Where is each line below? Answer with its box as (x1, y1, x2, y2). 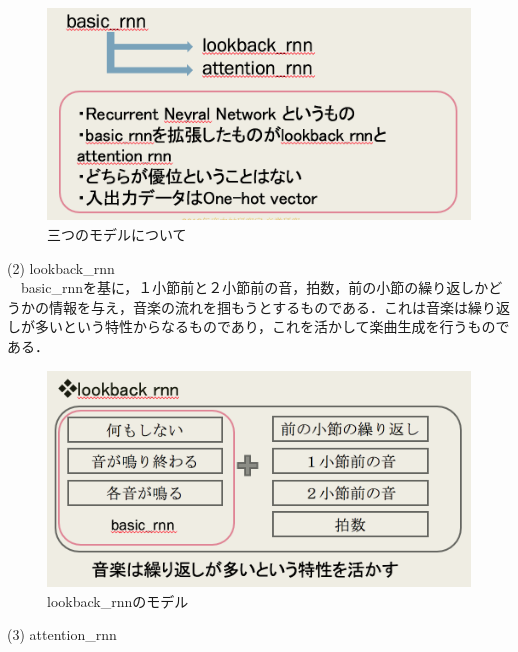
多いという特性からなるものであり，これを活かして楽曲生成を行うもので (34, 316, 510, 337)
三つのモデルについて (47, 224, 187, 245)
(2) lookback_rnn (7, 257, 115, 278)
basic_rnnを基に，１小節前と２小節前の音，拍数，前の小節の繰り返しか (20, 277, 489, 298)
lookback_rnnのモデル (47, 590, 189, 611)
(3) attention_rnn (7, 624, 117, 645)
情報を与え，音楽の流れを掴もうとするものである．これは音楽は (48, 296, 469, 317)
